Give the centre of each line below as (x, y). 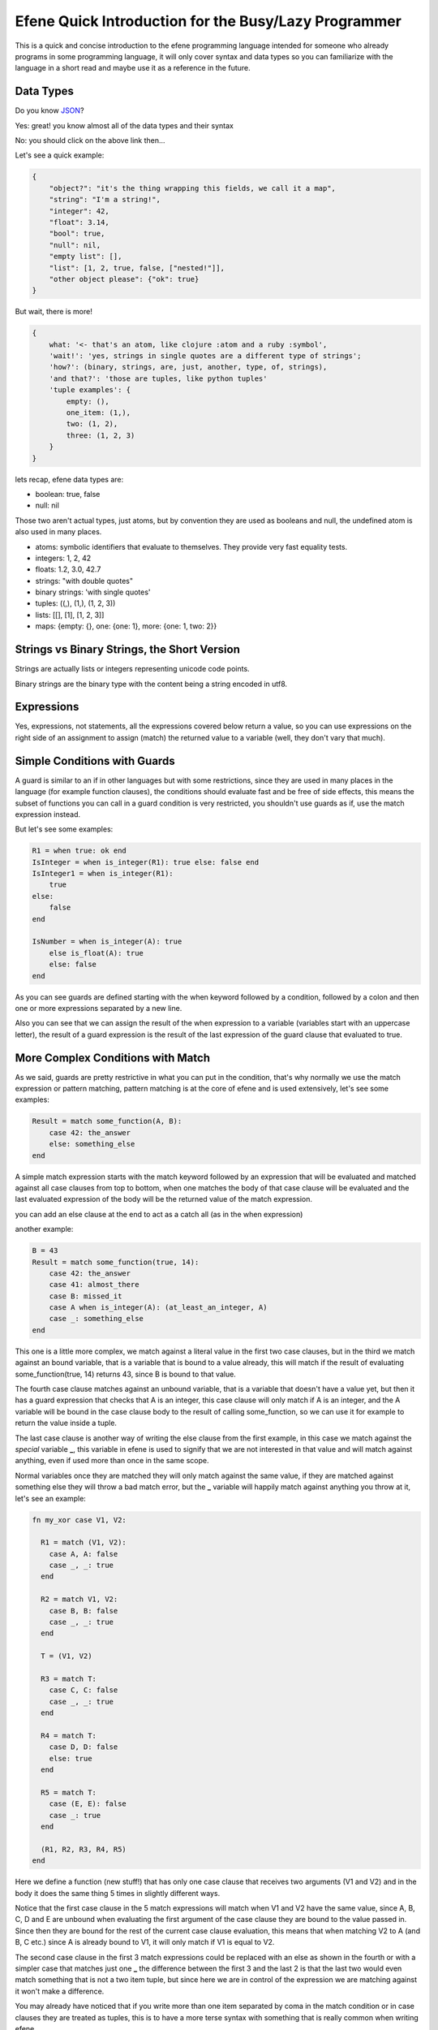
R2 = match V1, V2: (79, 1599)
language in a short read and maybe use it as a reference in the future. (133, 68)
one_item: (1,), (99, 413)
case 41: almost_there (94, 1285)
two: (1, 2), (92, 424)
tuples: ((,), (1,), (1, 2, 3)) (75, 603)
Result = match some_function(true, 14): (116, 1262)
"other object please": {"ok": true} (124, 279)
